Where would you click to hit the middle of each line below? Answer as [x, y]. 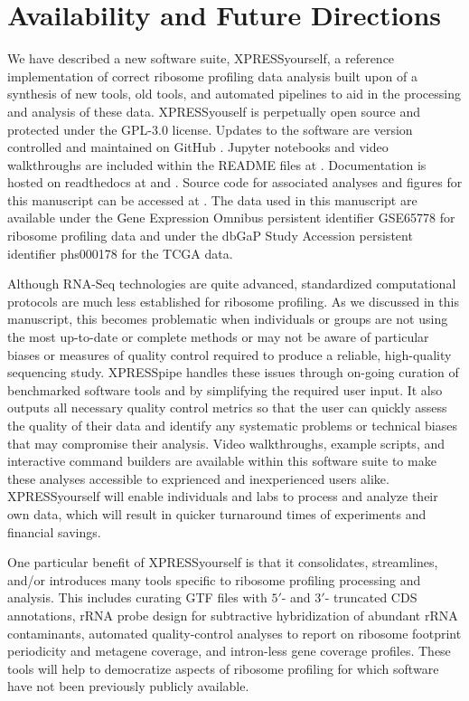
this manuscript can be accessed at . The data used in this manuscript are [212, 199]
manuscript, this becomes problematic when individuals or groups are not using [228, 319]
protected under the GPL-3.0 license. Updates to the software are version [210, 129]
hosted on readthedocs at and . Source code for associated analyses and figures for [235, 182]
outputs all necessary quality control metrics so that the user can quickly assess [227, 407]
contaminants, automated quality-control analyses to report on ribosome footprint [234, 633]
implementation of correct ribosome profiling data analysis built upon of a [212, 76]
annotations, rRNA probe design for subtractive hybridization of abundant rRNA [233, 615]
